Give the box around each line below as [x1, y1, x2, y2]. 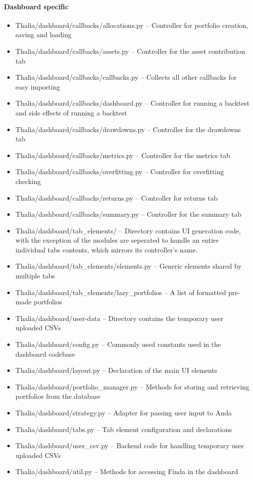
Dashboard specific [4, 1, 69, 11]
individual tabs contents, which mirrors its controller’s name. [15, 244, 198, 254]
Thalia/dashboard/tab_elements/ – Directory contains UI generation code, [15, 225, 241, 235]
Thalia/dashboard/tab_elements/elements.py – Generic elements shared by [15, 261, 242, 271]
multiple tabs [15, 271, 55, 281]
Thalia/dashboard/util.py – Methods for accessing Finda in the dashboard [15, 466, 238, 477]
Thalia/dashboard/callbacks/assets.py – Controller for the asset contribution [15, 46, 245, 56]
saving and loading [15, 29, 72, 40]
